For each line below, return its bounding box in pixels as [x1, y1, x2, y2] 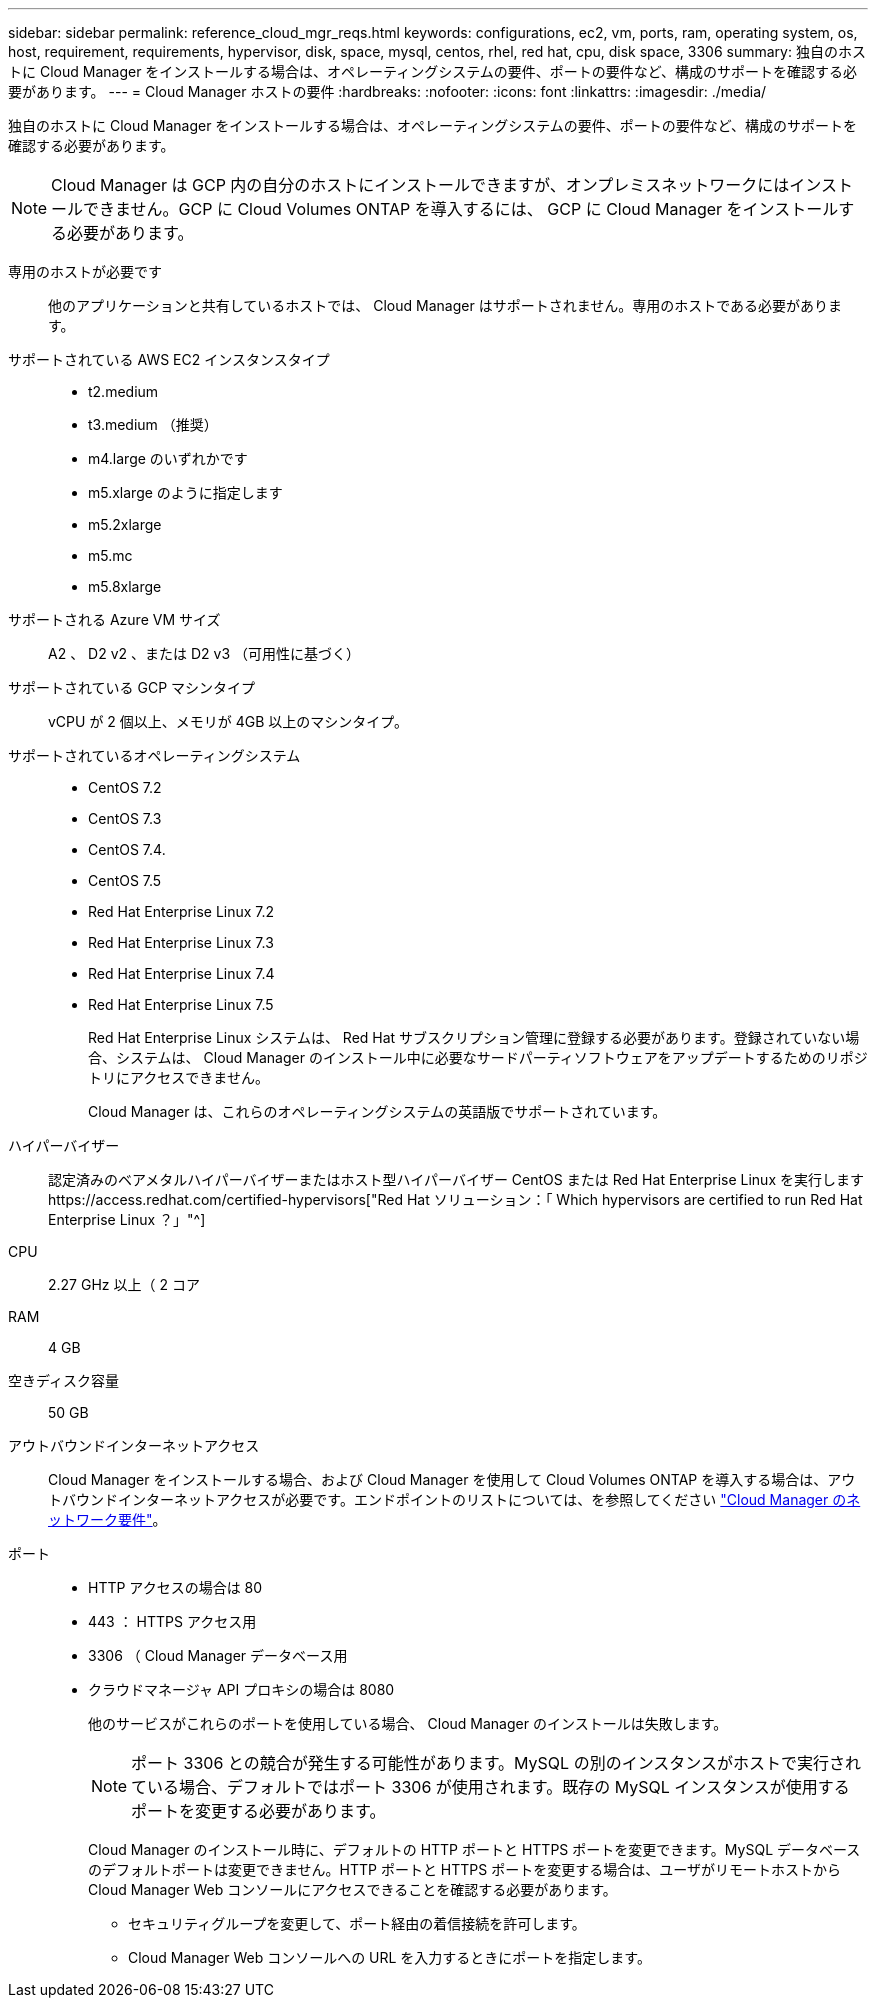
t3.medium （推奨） [88, 416, 218, 433]
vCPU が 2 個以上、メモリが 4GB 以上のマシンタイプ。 [48, 713, 408, 730]
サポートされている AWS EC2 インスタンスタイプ [8, 351, 330, 368]
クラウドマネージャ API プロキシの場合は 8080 [88, 1681, 395, 1698]
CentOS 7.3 [88, 810, 162, 827]
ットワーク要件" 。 [48, 1511, 167, 1528]
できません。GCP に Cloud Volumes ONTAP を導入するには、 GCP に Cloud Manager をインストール [83, 199, 839, 219]
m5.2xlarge [88, 516, 162, 533]
